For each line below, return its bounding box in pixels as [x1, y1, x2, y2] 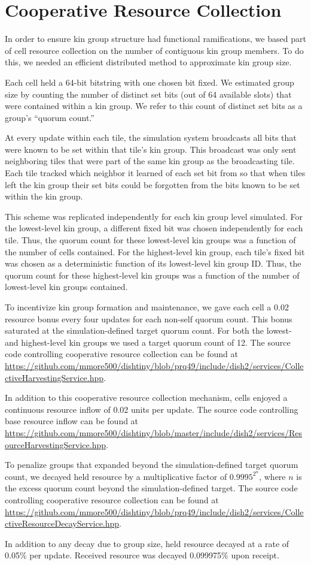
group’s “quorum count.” [5, 111, 94, 123]
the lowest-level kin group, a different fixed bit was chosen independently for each [5, 222, 303, 234]
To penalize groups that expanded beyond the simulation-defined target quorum [5, 458, 298, 471]
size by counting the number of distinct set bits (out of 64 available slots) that [5, 87, 292, 100]
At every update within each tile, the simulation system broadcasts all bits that [5, 131, 297, 144]
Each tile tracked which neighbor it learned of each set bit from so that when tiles [5, 167, 306, 179]
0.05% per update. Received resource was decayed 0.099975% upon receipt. [5, 549, 279, 561]
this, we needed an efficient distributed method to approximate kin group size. [5, 56, 292, 68]
